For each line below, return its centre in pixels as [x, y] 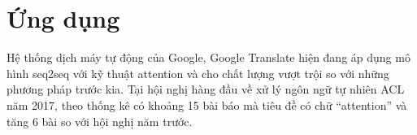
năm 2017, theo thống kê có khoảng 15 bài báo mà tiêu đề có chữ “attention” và [207, 105]
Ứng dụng [63, 18]
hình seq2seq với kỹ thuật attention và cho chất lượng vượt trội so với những [198, 73]
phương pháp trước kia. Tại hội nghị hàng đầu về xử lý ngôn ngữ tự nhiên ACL [206, 89]
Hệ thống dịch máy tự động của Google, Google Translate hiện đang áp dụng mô [208, 57]
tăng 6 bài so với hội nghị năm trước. [100, 121]
